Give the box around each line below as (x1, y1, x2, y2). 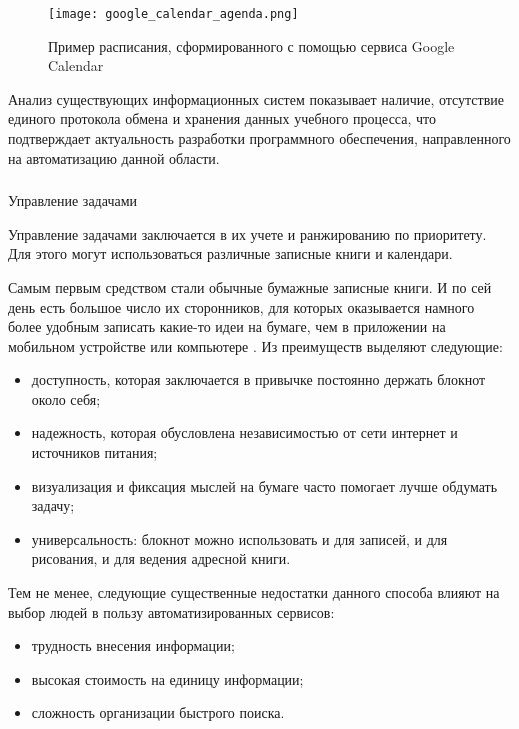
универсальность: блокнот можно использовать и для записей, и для (31, 528, 448, 549)
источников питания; (31, 442, 158, 463)
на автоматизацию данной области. (8, 147, 220, 168)
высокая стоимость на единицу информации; (31, 668, 304, 689)
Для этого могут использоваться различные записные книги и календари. (8, 243, 453, 264)
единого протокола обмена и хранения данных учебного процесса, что (8, 108, 436, 129)
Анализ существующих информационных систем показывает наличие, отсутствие (8, 88, 505, 109)
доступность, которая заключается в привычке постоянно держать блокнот (31, 369, 486, 390)
